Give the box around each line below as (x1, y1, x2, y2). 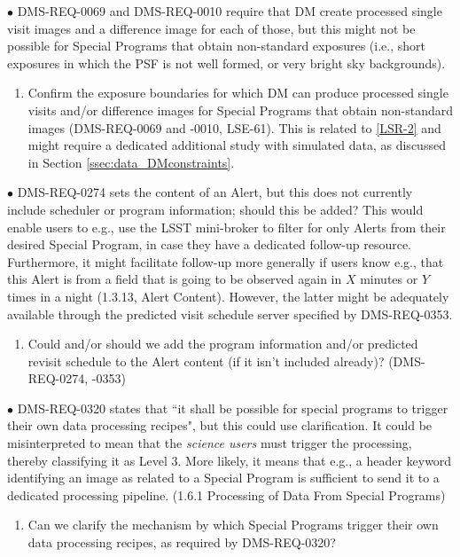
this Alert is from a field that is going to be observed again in (7, 270, 342, 288)
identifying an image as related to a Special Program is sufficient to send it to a (7, 468, 440, 487)
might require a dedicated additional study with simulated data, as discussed (27, 136, 446, 154)
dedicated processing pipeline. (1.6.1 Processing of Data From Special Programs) (7, 485, 446, 504)
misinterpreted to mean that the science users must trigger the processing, (7, 434, 412, 452)
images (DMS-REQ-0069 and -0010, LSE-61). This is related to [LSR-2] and (27, 118, 441, 137)
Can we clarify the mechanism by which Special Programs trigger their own (27, 515, 439, 534)
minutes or (360, 270, 418, 288)
